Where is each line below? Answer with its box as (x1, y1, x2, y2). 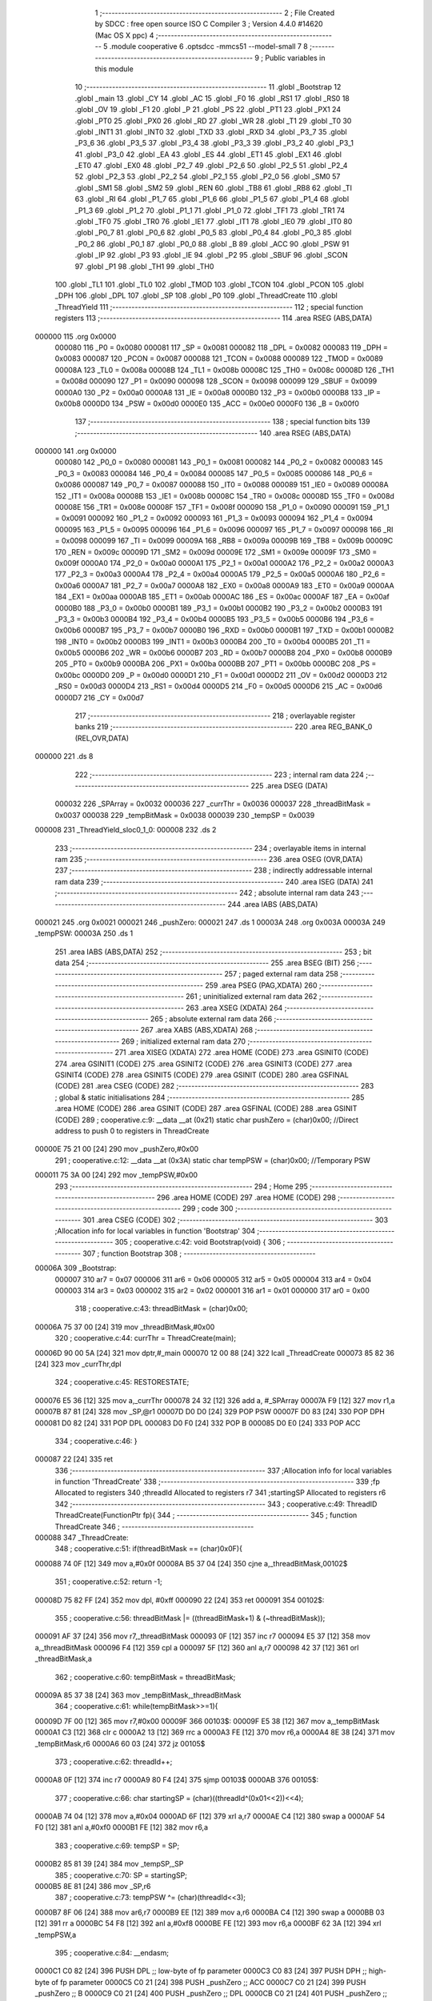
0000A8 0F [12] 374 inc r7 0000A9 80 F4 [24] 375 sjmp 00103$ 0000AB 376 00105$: (34, 1775, 319, 1785)
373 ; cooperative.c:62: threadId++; (54, 1757, 173, 1766)
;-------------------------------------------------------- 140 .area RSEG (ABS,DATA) (74, 428, 351, 438)
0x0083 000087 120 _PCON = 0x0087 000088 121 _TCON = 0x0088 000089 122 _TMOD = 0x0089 (54, 354, 384, 363)
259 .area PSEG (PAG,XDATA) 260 (205, 980, 318, 990)
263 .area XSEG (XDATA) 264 (185, 1003, 283, 1013)
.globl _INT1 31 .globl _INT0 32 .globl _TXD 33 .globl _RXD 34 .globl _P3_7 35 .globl (74, 126, 347, 136)
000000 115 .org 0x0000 (34, 331, 117, 341)
